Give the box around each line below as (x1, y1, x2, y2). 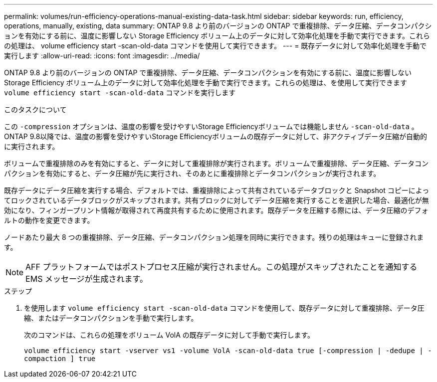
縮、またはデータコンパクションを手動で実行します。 (24, 314, 198, 322)
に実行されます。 (4, 142, 59, 151)
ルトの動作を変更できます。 (4, 216, 94, 224)
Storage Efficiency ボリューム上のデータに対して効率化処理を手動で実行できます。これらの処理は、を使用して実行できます (4, 78, 407, 87)
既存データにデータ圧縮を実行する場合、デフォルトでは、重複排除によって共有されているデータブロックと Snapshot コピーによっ (4, 186, 430, 194)
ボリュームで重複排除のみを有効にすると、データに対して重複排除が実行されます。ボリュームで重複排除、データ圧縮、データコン (4, 159, 429, 168)
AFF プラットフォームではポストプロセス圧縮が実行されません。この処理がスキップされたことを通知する (25, 262, 418, 272)
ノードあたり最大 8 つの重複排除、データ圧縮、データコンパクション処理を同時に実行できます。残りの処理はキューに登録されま (4, 233, 424, 241)
